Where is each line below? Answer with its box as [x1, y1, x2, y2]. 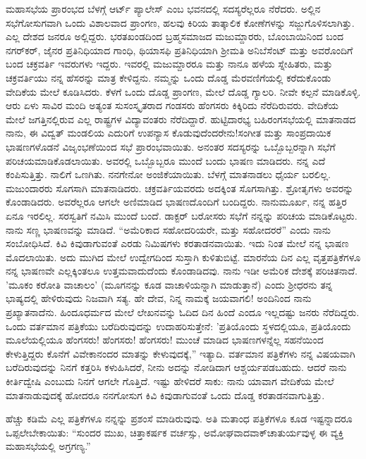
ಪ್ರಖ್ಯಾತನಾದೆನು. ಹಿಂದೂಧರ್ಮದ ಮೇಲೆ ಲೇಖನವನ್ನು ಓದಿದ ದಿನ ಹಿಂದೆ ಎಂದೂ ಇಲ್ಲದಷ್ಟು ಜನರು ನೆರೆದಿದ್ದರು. [6, 305, 360, 320]
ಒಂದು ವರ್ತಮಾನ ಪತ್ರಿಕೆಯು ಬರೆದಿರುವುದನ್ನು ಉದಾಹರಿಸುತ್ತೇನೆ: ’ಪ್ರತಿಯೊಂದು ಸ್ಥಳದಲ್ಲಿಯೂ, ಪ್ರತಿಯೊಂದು [6, 318, 351, 333]
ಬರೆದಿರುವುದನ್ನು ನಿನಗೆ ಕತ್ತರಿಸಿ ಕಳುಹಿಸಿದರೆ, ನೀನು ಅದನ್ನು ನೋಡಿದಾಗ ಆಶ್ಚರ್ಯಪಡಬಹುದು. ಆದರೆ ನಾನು [6, 360, 347, 375]
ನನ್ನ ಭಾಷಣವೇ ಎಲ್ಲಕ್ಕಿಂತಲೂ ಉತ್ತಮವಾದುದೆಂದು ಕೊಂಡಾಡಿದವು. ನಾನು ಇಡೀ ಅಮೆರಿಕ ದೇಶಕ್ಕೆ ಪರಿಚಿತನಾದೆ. [6, 263, 358, 278]
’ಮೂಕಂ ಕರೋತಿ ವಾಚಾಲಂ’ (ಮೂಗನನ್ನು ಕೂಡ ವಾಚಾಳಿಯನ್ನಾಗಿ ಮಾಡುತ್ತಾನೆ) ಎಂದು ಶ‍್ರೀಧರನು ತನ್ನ [6, 277, 333, 291]
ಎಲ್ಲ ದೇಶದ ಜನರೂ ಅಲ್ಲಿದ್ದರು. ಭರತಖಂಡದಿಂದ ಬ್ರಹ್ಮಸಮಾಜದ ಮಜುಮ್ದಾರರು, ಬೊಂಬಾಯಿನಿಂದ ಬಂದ [6, 29, 344, 44]
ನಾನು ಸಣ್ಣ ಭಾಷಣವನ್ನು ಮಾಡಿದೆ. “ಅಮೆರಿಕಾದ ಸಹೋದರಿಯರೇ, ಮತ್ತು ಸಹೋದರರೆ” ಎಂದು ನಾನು [6, 222, 331, 237]
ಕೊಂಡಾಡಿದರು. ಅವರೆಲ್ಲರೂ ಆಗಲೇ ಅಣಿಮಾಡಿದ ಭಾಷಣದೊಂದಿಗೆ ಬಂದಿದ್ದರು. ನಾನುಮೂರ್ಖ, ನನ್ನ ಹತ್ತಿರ [6, 194, 347, 209]
